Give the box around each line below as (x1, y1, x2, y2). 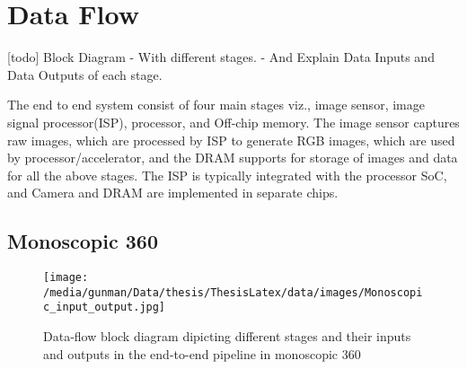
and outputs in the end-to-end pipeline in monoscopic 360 (43, 344, 361, 363)
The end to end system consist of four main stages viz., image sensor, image (7, 95, 425, 114)
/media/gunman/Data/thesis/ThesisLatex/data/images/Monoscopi (43, 286, 423, 299)
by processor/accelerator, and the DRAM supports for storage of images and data (7, 148, 458, 167)
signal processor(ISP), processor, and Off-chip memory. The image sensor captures (7, 112, 460, 131)
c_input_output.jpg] (43, 301, 166, 314)
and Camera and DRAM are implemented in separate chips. (7, 183, 339, 202)
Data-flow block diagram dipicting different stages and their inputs (43, 327, 411, 346)
